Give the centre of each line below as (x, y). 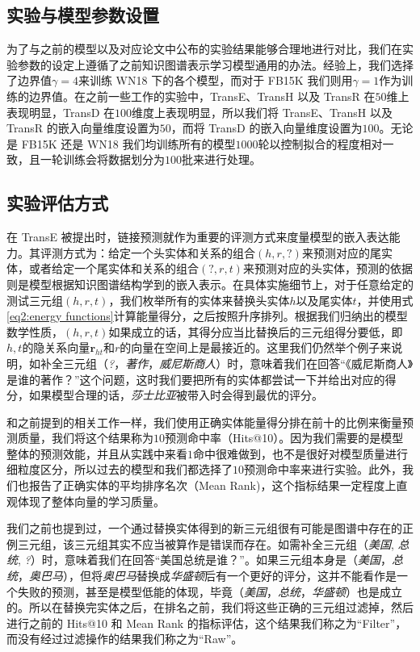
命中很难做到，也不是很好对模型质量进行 (300, 453)
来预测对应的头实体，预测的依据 (328, 268)
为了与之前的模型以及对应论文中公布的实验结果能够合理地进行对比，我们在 (204, 49)
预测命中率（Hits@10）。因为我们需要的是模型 (284, 438)
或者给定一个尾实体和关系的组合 (113, 268)
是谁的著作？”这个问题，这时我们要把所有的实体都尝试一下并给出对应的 (196, 379)
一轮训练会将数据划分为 (102, 159)
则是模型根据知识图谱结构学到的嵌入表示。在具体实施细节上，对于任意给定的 (210, 284)
